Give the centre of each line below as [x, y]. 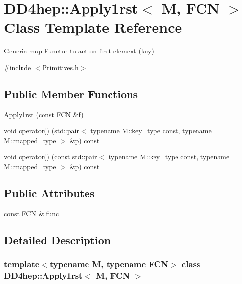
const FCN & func [32, 213]
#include [18, 67]
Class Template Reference [93, 27]
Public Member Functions [71, 93]
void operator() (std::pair [42, 131]
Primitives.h [60, 67]
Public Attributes [49, 193]
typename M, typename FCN [109, 264]
